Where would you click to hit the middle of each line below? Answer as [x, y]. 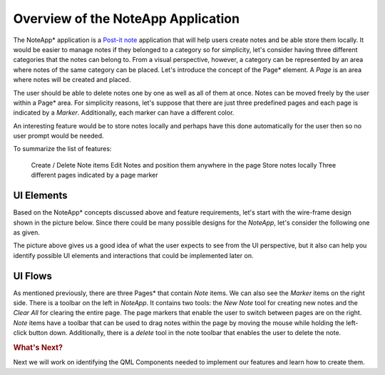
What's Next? [38, 347]
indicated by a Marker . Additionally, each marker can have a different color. [124, 113]
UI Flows [33, 276]
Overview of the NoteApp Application [127, 19]
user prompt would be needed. [58, 136]
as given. [27, 232]
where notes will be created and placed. [72, 80]
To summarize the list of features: [62, 149]
